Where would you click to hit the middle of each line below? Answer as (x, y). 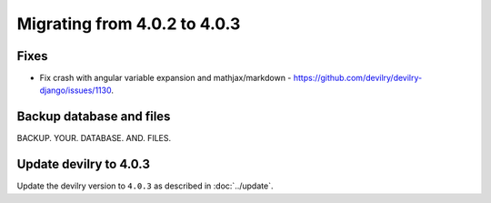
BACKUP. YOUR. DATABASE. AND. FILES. (94, 138)
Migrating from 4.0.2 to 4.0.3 (129, 24)
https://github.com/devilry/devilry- (358, 78)
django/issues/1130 (75, 90)
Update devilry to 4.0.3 (83, 164)
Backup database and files (94, 117)
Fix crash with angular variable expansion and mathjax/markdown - (165, 78)
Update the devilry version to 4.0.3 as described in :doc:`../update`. (145, 186)
